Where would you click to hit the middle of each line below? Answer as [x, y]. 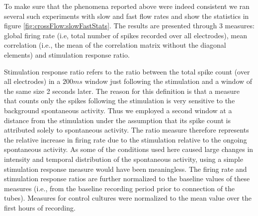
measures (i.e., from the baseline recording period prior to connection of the [120, 188]
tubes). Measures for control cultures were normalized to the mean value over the [128, 198]
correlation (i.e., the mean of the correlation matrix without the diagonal [115, 45]
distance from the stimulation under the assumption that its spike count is [118, 120]
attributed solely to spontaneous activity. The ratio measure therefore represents [127, 130]
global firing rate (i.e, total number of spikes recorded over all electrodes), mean [126, 35]
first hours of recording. [40, 207]
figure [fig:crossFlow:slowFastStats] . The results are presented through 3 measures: [129, 26]
